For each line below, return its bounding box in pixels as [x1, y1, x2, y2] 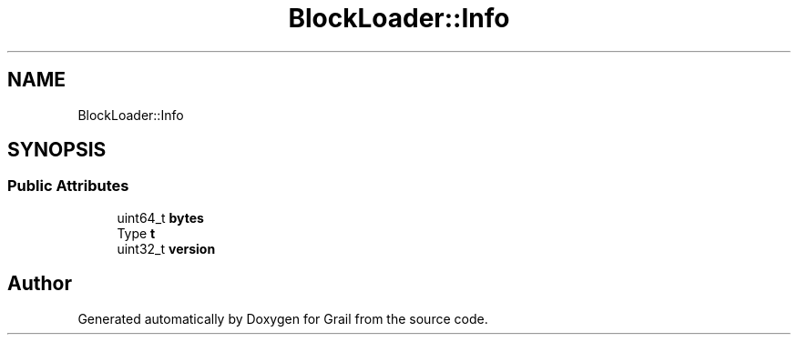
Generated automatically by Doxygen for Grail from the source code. [77, 310, 488, 327]
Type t [117, 225, 156, 241]
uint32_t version [117, 240, 216, 256]
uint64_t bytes [117, 209, 204, 226]
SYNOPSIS [7, 138, 107, 162]
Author [7, 272, 72, 296]
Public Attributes [7, 176, 129, 196]
